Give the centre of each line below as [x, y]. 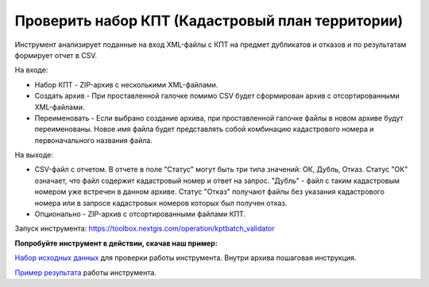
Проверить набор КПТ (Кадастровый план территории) [209, 21]
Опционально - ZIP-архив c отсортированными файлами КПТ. [140, 214]
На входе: [31, 70]
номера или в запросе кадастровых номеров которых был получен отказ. [161, 203]
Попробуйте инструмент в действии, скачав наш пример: [116, 243]
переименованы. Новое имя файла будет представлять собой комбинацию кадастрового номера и [204, 129]
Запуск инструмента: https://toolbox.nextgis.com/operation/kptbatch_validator [145, 229]
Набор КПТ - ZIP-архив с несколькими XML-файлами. [126, 84]
